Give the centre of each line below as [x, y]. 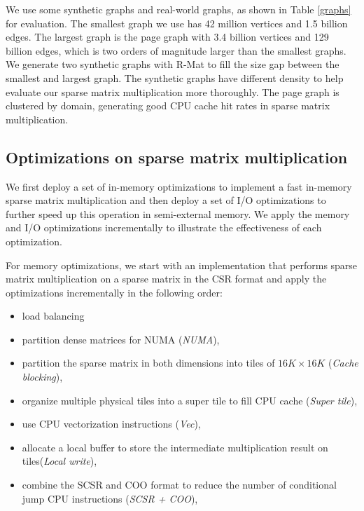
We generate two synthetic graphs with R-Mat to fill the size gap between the [173, 64]
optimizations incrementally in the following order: [114, 292]
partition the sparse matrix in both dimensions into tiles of [148, 363]
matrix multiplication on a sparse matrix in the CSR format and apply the [166, 279]
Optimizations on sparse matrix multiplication [177, 157]
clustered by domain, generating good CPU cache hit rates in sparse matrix [168, 105]
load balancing [53, 316]
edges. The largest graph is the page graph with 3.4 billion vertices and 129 [167, 37]
